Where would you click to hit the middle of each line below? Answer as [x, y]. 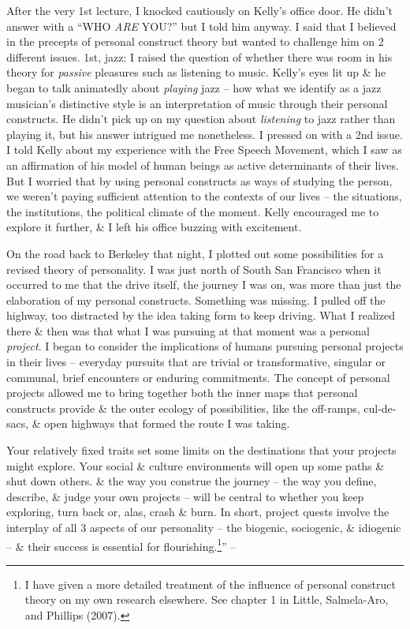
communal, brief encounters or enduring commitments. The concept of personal [198, 377]
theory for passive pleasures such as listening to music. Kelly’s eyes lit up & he [196, 72]
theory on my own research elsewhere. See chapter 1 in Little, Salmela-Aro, [207, 599]
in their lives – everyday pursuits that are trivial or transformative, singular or [196, 362]
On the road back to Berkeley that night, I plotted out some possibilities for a [195, 253]
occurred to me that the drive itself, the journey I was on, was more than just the [204, 285]
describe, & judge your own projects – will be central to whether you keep [185, 496]
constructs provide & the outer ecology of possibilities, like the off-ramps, [183, 408]
